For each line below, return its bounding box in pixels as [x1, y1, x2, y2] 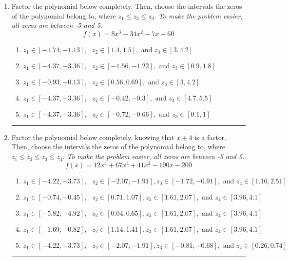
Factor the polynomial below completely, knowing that [11, 132, 174, 142]
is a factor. [194, 132, 227, 142]
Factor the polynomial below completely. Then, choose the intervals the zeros [11, 1, 242, 11]
